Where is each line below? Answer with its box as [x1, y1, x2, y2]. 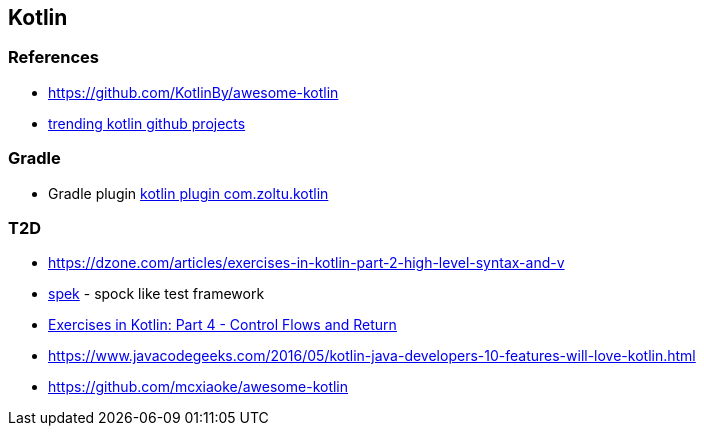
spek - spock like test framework [48, 285, 265, 303]
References [8, 47, 99, 68]
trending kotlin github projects [48, 114, 246, 132]
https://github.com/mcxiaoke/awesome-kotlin [48, 378, 349, 396]
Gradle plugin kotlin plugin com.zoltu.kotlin [48, 184, 329, 202]
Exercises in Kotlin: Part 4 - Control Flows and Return [48, 316, 397, 334]
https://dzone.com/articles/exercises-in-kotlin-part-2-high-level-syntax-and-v [48, 254, 565, 272]
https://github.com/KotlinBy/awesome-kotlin [48, 83, 339, 101]
